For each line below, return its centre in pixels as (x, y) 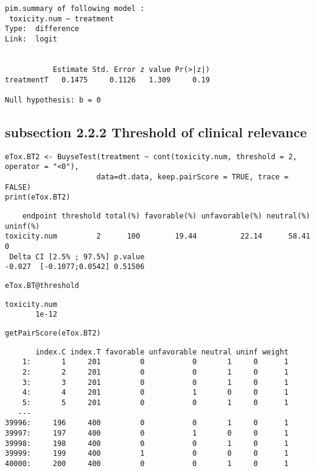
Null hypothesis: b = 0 (53, 100)
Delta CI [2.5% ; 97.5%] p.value (77, 257)
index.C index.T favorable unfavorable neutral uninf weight (162, 352)
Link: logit (31, 39)
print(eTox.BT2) (38, 197)
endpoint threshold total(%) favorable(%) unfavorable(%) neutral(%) (166, 216)
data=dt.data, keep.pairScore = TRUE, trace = (193, 177)
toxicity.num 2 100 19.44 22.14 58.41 (158, 236)
